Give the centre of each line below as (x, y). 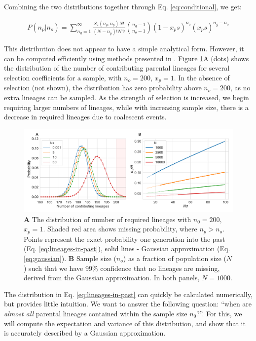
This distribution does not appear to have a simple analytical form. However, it (124, 49)
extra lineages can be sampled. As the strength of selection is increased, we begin (127, 97)
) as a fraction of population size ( (175, 258)
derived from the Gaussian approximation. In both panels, (112, 278)
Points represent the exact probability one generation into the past (125, 239)
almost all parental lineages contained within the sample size (96, 313)
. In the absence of (202, 78)
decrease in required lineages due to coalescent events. (85, 117)
